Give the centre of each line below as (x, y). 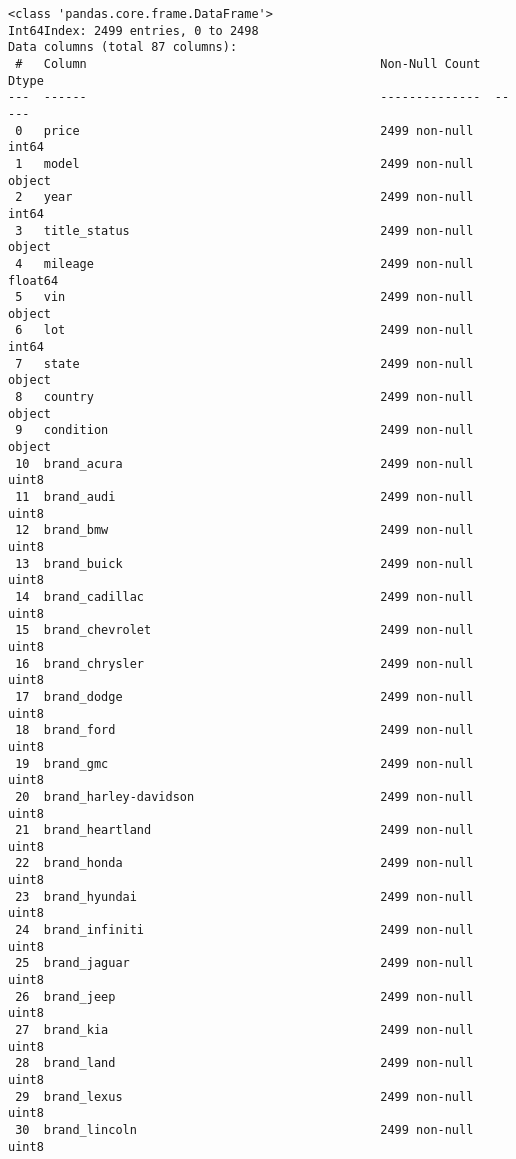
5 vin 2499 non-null (244, 297)
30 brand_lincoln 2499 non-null (244, 1129)
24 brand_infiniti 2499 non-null (244, 930)
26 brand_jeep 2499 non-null (244, 996)
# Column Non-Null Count (248, 63)
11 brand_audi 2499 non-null (244, 497)
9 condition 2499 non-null (244, 430)
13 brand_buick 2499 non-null (244, 563)
